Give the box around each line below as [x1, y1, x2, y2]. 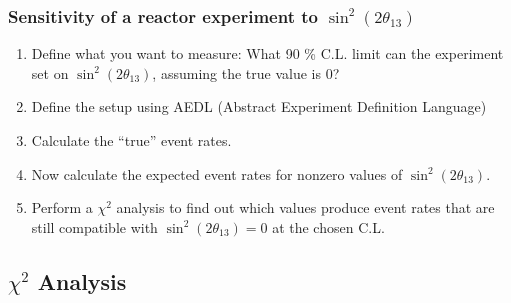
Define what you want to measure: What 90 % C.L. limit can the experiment [31, 43, 504, 64]
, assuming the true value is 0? [152, 62, 340, 83]
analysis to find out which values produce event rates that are [116, 197, 495, 218]
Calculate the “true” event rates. [31, 130, 232, 150]
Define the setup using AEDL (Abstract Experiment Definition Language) [31, 96, 487, 117]
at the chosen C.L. [272, 216, 385, 237]
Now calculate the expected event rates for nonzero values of [31, 163, 403, 184]
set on [31, 62, 69, 83]
